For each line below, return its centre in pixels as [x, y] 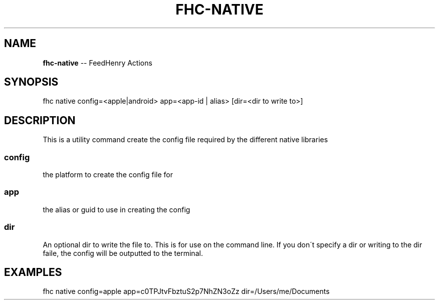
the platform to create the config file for [108, 175]
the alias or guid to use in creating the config [117, 209]
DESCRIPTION [40, 120]
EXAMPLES [33, 272]
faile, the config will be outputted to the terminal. [123, 253]
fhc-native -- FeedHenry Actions [97, 63]
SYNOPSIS [31, 82]
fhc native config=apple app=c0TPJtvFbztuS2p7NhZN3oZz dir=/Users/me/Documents [186, 291]
